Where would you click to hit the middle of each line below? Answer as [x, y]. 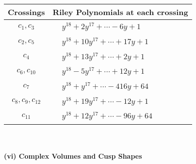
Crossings [26, 12]
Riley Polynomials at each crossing [120, 12]
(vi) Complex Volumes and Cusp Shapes [73, 156]
